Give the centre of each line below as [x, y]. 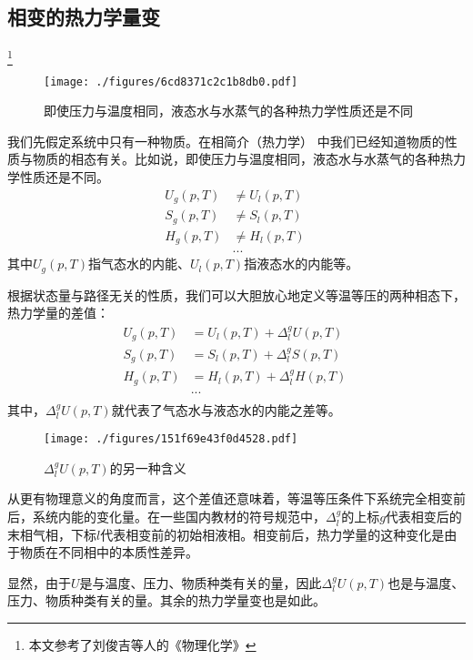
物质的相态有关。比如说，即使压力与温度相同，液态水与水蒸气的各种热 [242, 159]
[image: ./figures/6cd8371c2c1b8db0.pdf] [171, 81]
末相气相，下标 [52, 534]
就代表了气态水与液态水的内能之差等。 [226, 409]
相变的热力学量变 [84, 17]
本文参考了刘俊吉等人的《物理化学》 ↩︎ [142, 645]
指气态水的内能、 [139, 264]
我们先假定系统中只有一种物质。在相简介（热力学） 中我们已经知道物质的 [226, 141]
